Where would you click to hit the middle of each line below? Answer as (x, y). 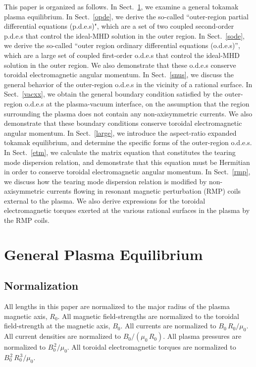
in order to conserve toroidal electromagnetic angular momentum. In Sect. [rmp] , (127, 172)
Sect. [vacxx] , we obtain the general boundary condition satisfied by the (113, 94)
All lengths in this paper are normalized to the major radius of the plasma (117, 306)
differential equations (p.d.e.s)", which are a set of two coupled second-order (119, 26)
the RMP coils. (27, 220)
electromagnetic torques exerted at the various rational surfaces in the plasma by (127, 210)
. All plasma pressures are (202, 336)
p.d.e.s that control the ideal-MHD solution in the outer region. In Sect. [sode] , (124, 35)
